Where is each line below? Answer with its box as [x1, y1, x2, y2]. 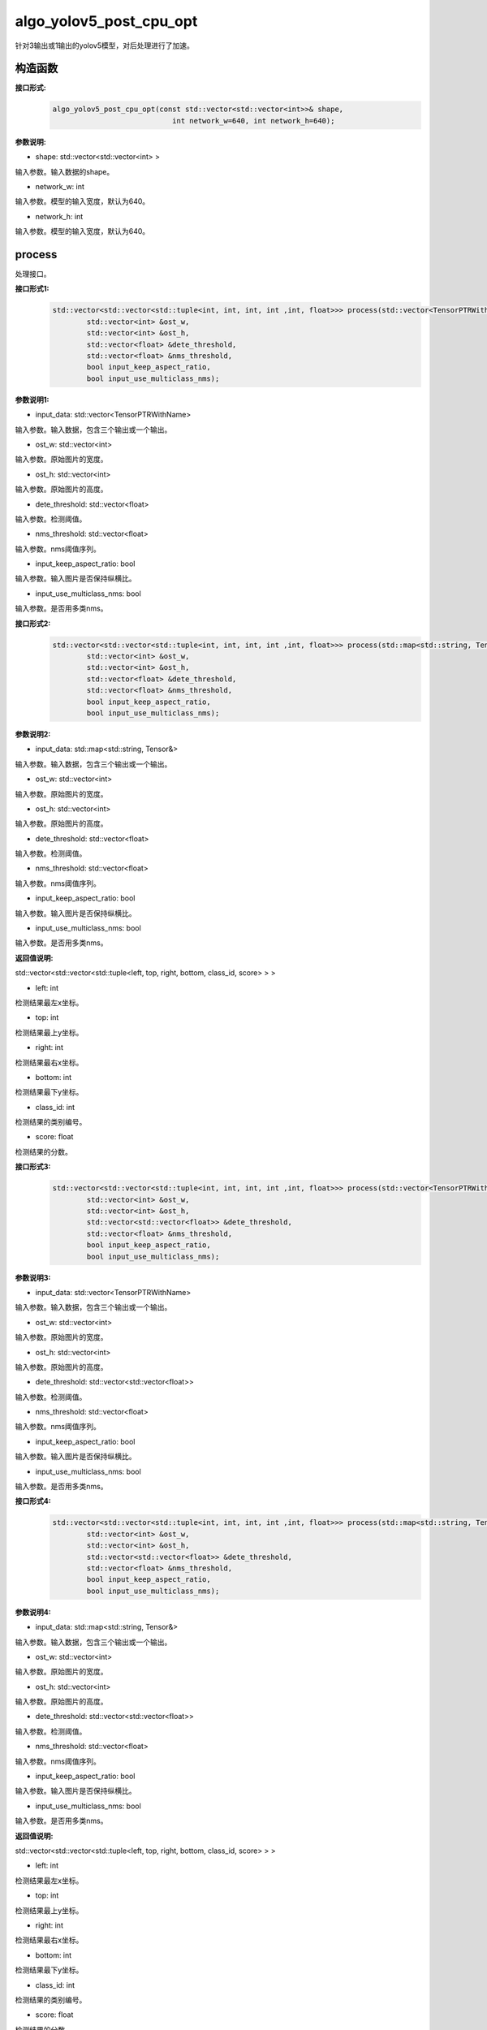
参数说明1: [15, 395, 50, 404]
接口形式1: [15, 284, 50, 294]
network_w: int [35, 181, 85, 191]
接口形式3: [15, 1162, 51, 1172]
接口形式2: [15, 618, 51, 628]
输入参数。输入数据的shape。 [15, 166, 114, 176]
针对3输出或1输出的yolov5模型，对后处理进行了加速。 [15, 41, 195, 50]
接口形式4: [15, 1497, 52, 1506]
